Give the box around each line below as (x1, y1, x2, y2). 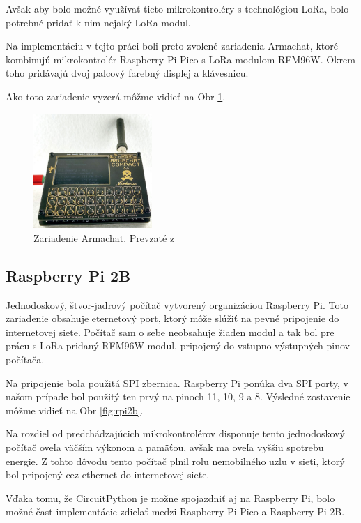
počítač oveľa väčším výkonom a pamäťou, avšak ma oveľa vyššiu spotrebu (6, 439, 324, 454)
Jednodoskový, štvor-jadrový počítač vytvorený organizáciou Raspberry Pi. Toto (6, 297, 348, 312)
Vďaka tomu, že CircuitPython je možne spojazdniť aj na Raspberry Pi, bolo (6, 490, 335, 505)
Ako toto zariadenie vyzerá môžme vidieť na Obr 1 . (6, 89, 226, 103)
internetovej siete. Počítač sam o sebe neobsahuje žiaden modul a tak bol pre (6, 324, 335, 339)
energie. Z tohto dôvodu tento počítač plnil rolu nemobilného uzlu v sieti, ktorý (6, 453, 345, 468)
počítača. (6, 351, 45, 366)
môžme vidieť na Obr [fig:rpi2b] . (6, 402, 144, 417)
